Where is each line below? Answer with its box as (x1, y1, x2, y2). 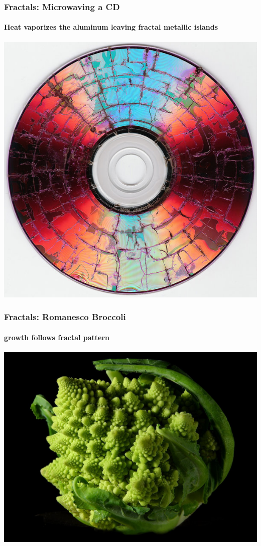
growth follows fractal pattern (4, 332, 110, 342)
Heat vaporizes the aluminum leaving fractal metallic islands (4, 22, 218, 32)
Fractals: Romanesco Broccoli (4, 310, 126, 323)
